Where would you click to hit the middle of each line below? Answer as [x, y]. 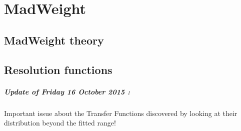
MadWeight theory [54, 40]
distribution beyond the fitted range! [60, 123]
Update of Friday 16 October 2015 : [67, 91]
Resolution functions [58, 69]
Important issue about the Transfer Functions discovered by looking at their [121, 113]
